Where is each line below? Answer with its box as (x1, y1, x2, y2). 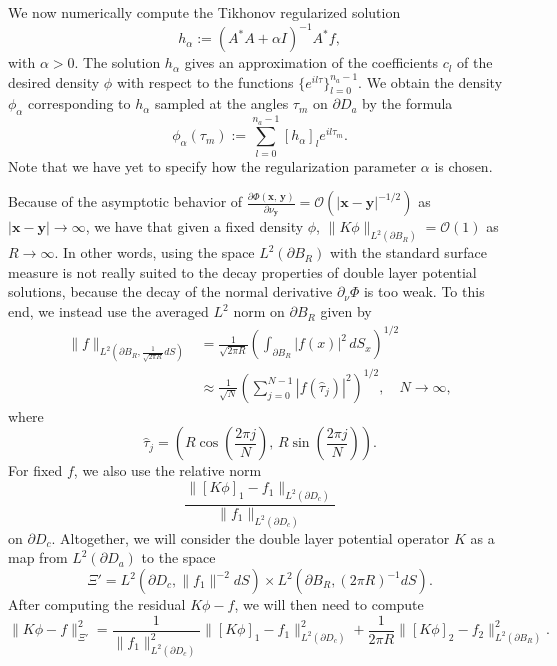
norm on (233, 301, 285, 322)
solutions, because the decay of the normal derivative (8, 281, 333, 302)
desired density (8, 71, 100, 92)
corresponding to (28, 93, 131, 114)
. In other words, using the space (54, 242, 255, 263)
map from (8, 547, 68, 568)
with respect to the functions (116, 71, 294, 92)
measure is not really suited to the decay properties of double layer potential (8, 261, 477, 282)
